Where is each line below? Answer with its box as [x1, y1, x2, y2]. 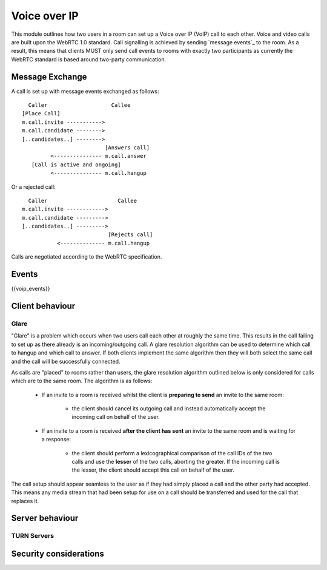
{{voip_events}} [11, 285, 50, 293]
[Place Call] [22, 110, 61, 117]
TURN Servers [11, 532, 54, 540]
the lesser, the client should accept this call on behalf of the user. [71, 466, 234, 473]
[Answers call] [105, 144, 150, 151]
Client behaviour [11, 300, 76, 311]
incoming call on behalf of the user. [71, 413, 160, 421]
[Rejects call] [108, 231, 153, 238]
